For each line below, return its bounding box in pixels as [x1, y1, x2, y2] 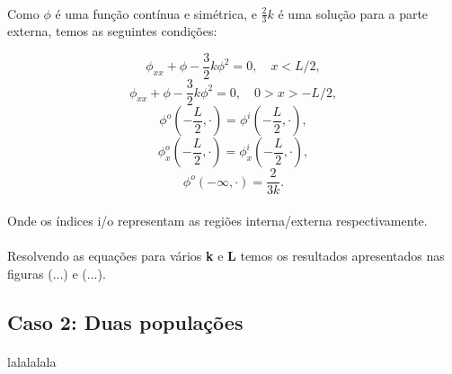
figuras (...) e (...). [7, 263, 106, 282]
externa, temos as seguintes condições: [7, 22, 217, 40]
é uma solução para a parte [278, 4, 429, 22]
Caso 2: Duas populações [7, 307, 244, 335]
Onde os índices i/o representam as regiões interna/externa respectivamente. [7, 210, 428, 229]
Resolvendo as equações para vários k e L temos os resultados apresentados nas [7, 245, 445, 264]
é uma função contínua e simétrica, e [55, 4, 257, 22]
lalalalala [7, 352, 57, 370]
